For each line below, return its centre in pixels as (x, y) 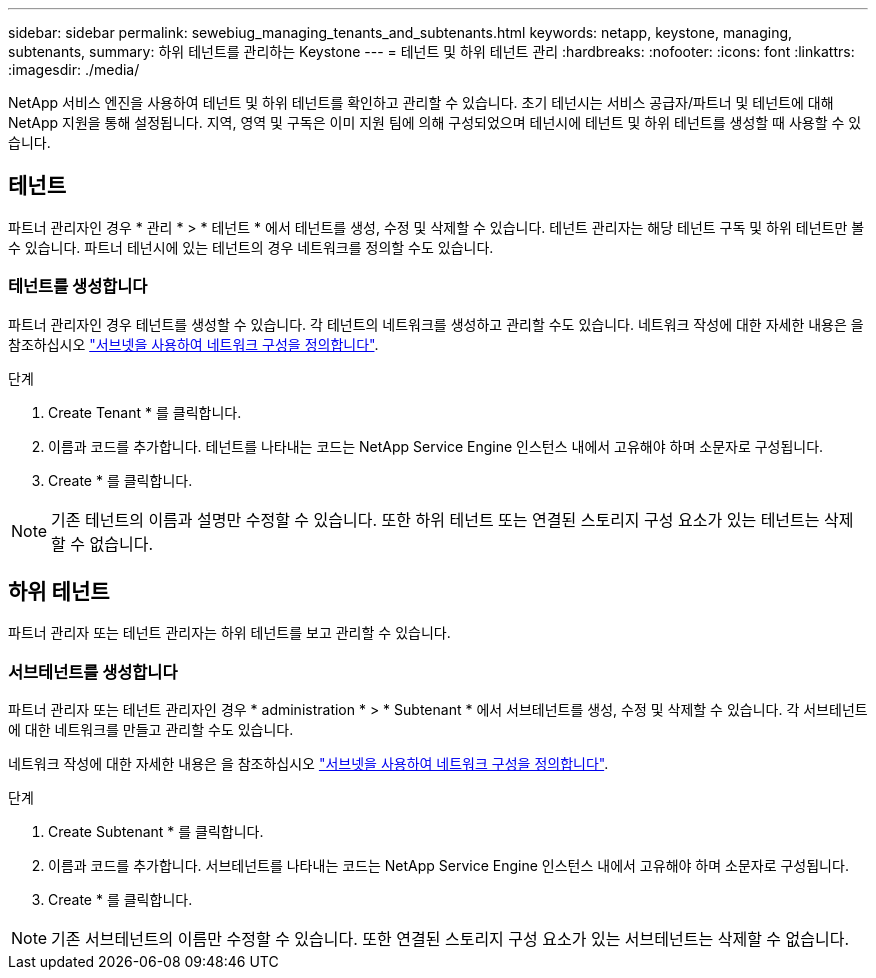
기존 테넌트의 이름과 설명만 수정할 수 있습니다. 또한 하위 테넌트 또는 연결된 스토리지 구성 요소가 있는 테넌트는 (435, 519)
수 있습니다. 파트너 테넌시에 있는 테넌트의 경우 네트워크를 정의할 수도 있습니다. (251, 247)
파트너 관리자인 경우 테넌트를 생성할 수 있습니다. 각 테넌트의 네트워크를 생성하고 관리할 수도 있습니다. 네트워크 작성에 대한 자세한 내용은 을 (436, 324)
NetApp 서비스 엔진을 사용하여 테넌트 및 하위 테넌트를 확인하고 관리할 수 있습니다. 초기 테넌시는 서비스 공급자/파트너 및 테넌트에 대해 (421, 102)
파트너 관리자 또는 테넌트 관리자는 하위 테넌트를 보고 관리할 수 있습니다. (229, 633)
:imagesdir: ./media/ (74, 69)
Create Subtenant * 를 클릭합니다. (156, 832)
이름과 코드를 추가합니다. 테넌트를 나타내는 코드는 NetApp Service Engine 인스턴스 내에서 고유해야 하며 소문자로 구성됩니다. (436, 446)
